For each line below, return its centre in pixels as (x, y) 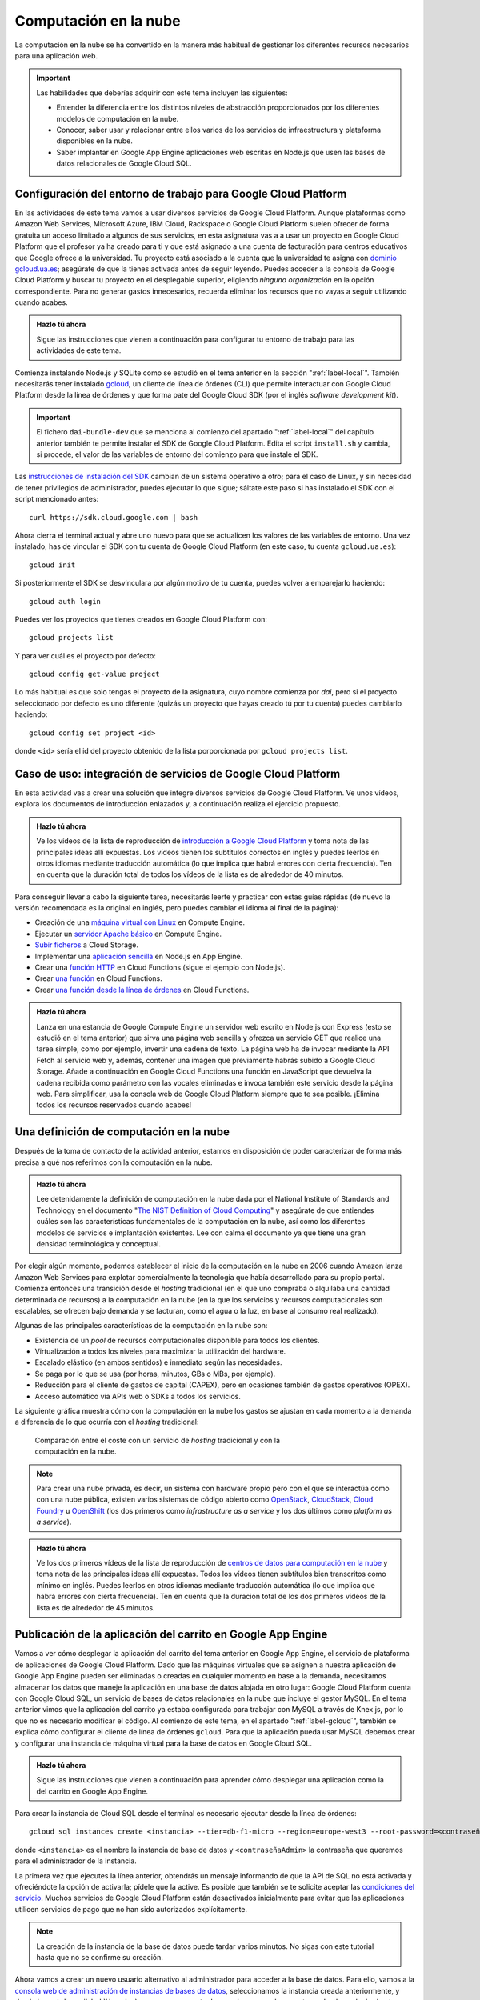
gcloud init (52, 565)
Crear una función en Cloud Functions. (99, 978)
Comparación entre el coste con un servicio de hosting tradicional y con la (157, 1440)
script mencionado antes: (57, 499)
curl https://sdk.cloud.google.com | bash (114, 517)
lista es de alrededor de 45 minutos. (96, 1607)
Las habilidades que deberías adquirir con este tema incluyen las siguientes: (162, 93)
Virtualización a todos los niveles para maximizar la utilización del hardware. (160, 1351)
